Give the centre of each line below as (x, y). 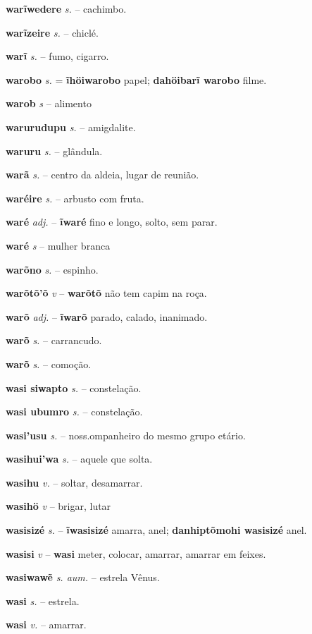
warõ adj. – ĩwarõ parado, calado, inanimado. (107, 316)
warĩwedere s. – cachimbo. (66, 8)
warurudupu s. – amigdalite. (71, 127)
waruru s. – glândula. (54, 151)
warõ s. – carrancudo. (54, 340)
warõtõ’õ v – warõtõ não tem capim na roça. (106, 293)
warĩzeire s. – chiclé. (52, 32)
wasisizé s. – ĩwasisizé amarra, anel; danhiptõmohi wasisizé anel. (156, 530)
